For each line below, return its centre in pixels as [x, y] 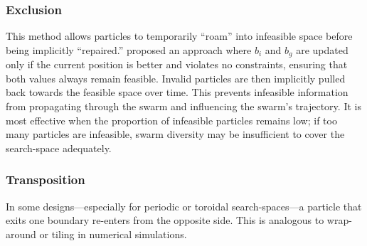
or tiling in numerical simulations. [113, 234]
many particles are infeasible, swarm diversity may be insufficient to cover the [175, 134]
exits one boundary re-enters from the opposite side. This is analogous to [165, 220]
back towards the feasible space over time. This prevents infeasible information [177, 92]
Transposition [46, 180]
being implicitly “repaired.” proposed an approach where [129, 49]
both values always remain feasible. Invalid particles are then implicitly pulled [176, 78]
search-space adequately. [59, 148]
